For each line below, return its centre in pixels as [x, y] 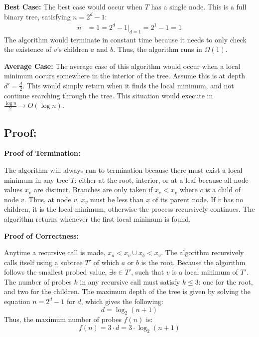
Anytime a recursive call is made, [55, 252]
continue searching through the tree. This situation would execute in [109, 95]
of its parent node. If [184, 199]
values [13, 189]
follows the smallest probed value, [56, 272]
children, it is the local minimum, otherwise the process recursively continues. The [129, 209]
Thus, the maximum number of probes [63, 319]
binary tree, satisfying [37, 16]
